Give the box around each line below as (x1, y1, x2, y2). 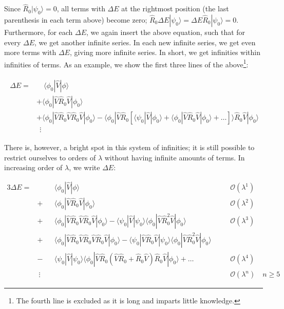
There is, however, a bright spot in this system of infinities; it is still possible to (4, 142, 255, 153)
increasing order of (4, 162, 63, 173)
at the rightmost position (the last (121, 3, 229, 14)
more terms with (4, 47, 56, 58)
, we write (69, 162, 100, 173)
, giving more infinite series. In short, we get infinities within (69, 47, 260, 58)
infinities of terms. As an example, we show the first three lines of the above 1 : (4, 57, 249, 69)
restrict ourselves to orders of (4, 152, 96, 162)
